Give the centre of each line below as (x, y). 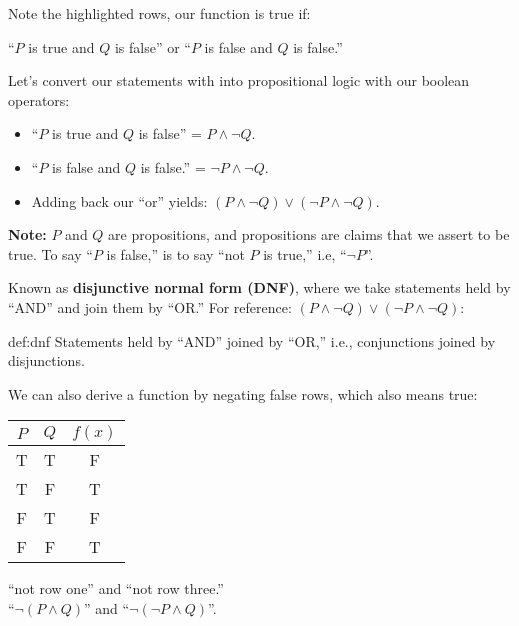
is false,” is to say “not (175, 253)
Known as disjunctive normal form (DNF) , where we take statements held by (259, 287)
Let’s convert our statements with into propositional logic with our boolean (239, 80)
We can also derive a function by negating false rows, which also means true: (243, 393)
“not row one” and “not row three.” (116, 588)
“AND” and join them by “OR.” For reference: (150, 306)
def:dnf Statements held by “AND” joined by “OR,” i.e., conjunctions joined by (252, 340)
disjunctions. (46, 360)
